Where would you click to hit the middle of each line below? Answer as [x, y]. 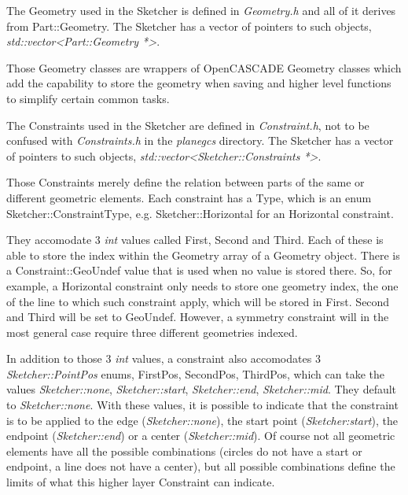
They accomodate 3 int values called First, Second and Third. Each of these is [195, 240]
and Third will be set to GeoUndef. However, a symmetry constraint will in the [198, 317]
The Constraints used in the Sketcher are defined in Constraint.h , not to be [188, 125]
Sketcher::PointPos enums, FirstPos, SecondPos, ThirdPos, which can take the [195, 373]
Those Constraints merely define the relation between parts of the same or [186, 182]
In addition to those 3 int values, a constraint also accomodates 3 [164, 358]
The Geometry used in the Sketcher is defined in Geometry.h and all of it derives [201, 10]
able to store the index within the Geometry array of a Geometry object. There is [203, 255]
